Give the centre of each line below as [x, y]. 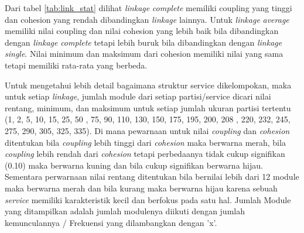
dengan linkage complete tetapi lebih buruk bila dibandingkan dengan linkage [144, 42]
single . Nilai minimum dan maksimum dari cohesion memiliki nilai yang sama [144, 54]
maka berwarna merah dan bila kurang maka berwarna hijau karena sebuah [141, 188]
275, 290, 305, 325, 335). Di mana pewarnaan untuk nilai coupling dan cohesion [147, 130]
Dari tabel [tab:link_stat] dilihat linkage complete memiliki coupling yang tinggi [148, 8]
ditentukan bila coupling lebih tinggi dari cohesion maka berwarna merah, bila [145, 142]
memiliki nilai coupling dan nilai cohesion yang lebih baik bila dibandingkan [142, 31]
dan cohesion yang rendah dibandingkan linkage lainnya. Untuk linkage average [147, 19]
